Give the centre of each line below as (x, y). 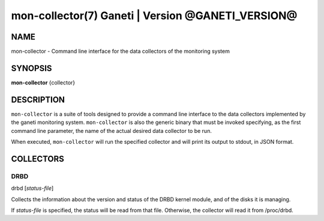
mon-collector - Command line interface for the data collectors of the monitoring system (121, 52)
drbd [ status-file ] (32, 188)
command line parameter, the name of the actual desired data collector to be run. (112, 131)
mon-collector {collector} (43, 82)
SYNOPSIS (31, 68)
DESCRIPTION (38, 100)
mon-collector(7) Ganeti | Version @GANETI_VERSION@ (154, 16)
